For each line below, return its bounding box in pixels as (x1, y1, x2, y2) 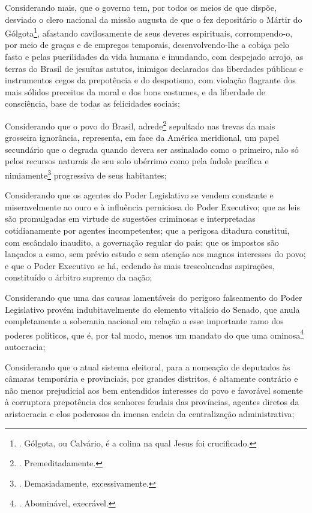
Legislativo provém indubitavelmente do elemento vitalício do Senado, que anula (5, 303, 300, 315)
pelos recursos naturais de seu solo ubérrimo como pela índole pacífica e (5, 155, 269, 167)
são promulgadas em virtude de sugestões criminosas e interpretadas (5, 212, 256, 225)
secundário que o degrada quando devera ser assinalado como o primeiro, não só (5, 143, 299, 155)
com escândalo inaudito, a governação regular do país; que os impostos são (5, 236, 279, 248)
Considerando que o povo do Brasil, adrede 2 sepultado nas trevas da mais (5, 118, 275, 132)
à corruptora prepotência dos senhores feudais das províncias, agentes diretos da (5, 396, 299, 408)
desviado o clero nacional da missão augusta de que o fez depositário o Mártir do (5, 13, 302, 25)
